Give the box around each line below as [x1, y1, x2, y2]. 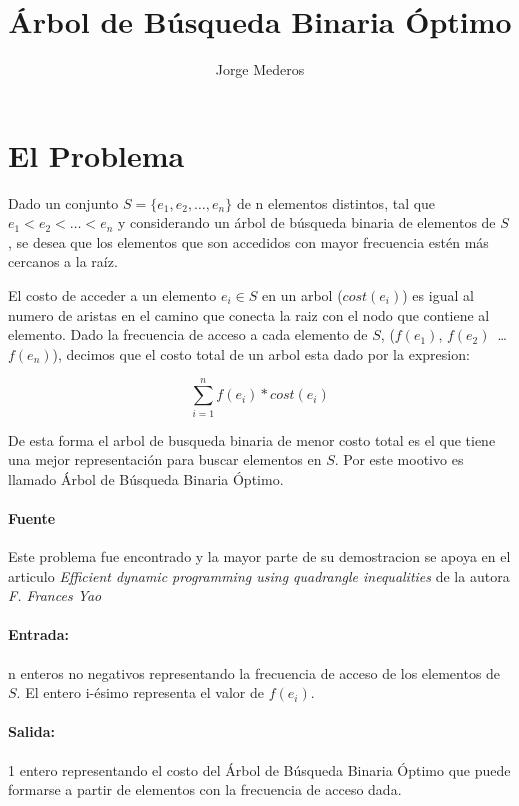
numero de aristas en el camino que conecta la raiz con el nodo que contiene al [8, 304, 490, 325]
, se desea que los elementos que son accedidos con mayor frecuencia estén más [8, 231, 489, 252]
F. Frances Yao [8, 585, 102, 606]
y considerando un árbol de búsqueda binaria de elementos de [117, 212, 496, 233]
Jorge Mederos [215, 59, 305, 80]
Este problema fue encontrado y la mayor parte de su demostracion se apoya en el [8, 546, 511, 567]
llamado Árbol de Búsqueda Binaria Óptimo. [8, 468, 284, 489]
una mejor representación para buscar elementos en [8, 449, 322, 470]
